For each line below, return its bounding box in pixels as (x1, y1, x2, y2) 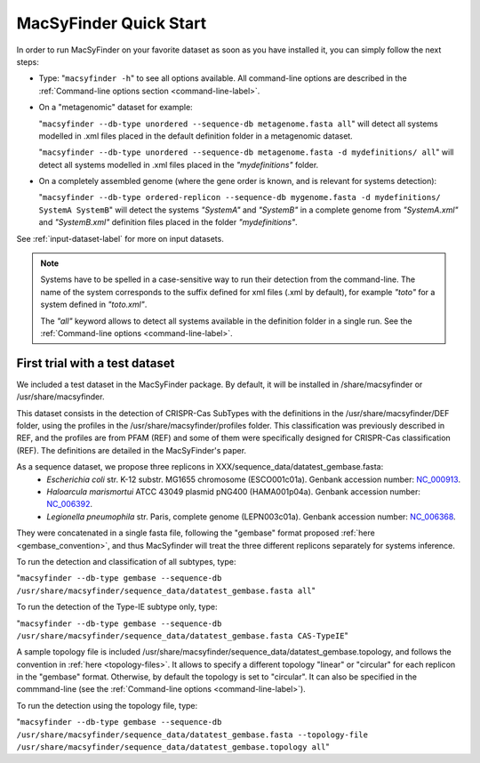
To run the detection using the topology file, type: (16, 700, 198, 711)
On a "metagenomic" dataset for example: (38, 102, 193, 113)
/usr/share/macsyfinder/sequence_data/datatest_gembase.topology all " (16, 742, 330, 752)
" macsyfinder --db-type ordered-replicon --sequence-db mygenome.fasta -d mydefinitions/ (38, 192, 442, 203)
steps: (16, 56, 39, 67)
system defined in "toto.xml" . (40, 299, 148, 310)
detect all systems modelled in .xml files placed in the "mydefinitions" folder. (38, 159, 319, 170)
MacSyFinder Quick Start (16, 13, 207, 33)
